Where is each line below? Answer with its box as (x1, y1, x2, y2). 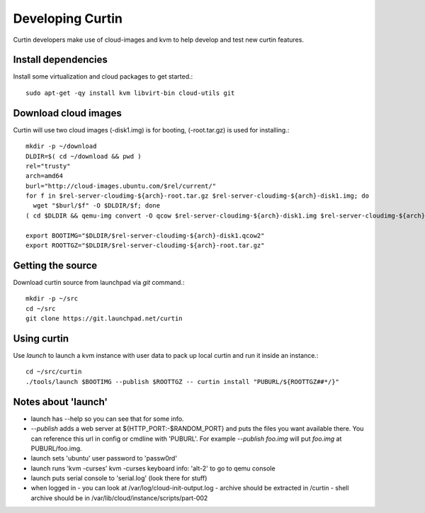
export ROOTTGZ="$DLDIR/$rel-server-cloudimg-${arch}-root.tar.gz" (25, 242, 265, 249)
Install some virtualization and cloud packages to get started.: (13, 72, 193, 81)
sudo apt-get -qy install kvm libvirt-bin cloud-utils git (25, 89, 235, 97)
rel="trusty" (25, 162, 71, 170)
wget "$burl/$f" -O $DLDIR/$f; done (33, 202, 161, 210)
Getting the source (13, 259, 98, 271)
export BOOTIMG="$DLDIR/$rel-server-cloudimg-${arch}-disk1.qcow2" (25, 231, 265, 239)
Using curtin (13, 332, 69, 344)
